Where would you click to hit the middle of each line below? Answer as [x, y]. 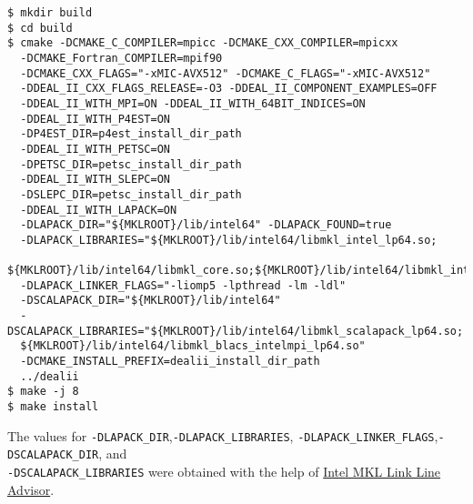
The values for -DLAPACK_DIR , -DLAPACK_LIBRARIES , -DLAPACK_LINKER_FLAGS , [223, 435]
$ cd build [40, 28]
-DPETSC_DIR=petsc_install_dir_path [131, 164]
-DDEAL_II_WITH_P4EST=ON [95, 119]
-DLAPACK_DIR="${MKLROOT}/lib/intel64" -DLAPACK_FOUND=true [206, 225]
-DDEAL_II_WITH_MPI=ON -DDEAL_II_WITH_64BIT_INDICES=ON [193, 103]
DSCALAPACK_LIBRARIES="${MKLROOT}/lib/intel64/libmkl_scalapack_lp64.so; [236, 331]
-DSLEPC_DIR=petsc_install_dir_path [131, 194]
